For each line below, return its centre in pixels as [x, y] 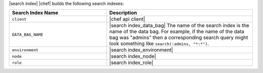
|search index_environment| [141, 50]
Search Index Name [35, 13]
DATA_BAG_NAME [28, 35]
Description [123, 13]
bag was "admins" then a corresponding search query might [179, 38]
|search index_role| [131, 63]
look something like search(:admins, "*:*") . [159, 44]
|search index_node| [133, 57]
